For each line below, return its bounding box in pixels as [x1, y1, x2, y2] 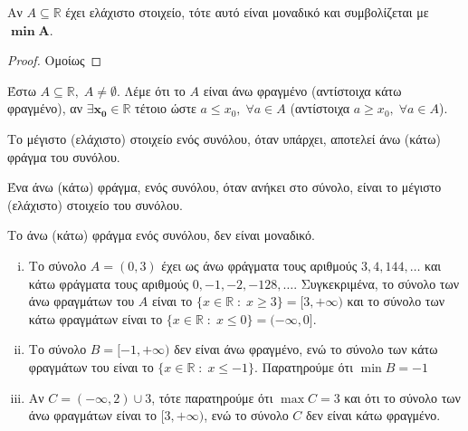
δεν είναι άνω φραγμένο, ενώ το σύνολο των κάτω [174, 340, 438, 359]
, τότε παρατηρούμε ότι [151, 388, 273, 407]
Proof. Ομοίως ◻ [7, 51, 102, 70]
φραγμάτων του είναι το [28, 357, 154, 376]
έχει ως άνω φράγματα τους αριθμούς [161, 255, 358, 274]
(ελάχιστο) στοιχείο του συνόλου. [7, 195, 183, 214]
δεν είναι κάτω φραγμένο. [306, 406, 441, 425]
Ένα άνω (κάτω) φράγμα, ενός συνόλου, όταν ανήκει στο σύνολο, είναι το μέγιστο [7, 177, 442, 196]
